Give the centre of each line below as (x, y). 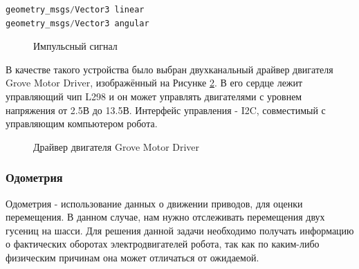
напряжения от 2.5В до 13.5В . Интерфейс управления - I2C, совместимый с (166, 110)
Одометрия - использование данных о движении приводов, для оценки (154, 203)
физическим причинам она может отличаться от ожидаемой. (132, 257)
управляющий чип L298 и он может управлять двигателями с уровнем (154, 96)
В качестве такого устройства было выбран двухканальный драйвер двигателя (169, 69)
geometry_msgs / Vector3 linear (75, 10)
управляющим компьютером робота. (82, 123)
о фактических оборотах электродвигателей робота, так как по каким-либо (163, 244)
